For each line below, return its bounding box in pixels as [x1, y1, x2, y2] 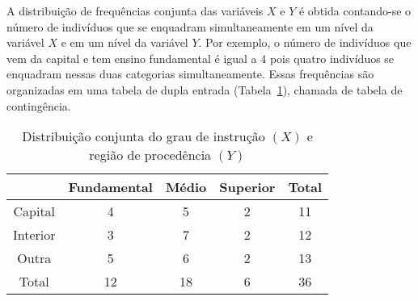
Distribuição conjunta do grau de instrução [22, 127, 265, 146]
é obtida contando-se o [298, 2, 412, 19]
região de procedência [89, 145, 212, 165]
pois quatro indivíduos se [269, 49, 395, 66]
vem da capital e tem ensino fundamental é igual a [6, 49, 257, 66]
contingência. [6, 97, 71, 114]
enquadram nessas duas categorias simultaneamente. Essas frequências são [6, 65, 374, 82]
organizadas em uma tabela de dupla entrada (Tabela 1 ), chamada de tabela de [6, 81, 403, 98]
